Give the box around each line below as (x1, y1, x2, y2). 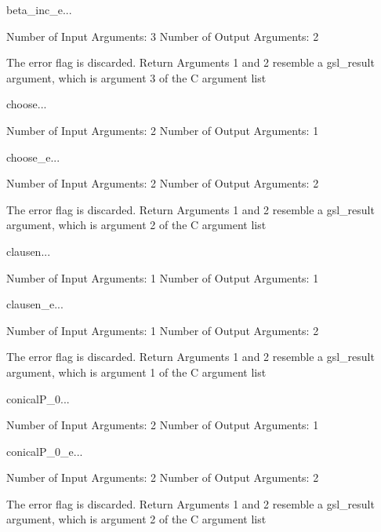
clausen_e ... (6, 296, 63, 312)
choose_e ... (6, 148, 60, 165)
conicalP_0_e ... (6, 443, 83, 459)
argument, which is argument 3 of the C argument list (6, 69, 267, 86)
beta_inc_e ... (6, 2, 72, 17)
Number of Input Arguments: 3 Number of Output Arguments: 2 (6, 27, 319, 44)
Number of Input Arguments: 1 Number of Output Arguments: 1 (6, 269, 319, 286)
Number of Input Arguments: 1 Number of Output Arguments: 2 (6, 322, 319, 338)
